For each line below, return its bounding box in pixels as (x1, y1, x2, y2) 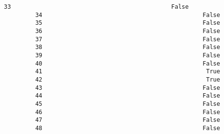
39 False (35, 51, 220, 59)
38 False (35, 44, 220, 51)
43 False (35, 84, 220, 91)
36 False (35, 27, 220, 34)
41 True (35, 68, 220, 75)
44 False (35, 92, 220, 100)
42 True (35, 76, 220, 83)
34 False (35, 11, 220, 18)
